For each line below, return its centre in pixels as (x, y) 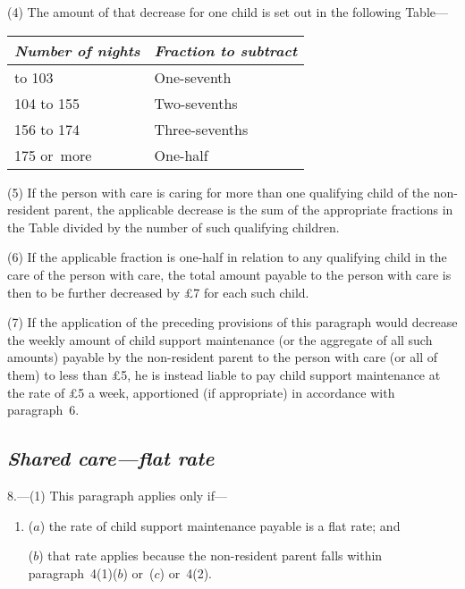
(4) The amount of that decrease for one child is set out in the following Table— (228, 12)
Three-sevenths (201, 129)
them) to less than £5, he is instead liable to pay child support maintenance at (224, 374)
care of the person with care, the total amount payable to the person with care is (229, 274)
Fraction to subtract (226, 50)
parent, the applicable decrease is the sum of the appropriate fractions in (254, 210)
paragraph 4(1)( (73, 572)
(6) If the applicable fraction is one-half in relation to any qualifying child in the (227, 257)
